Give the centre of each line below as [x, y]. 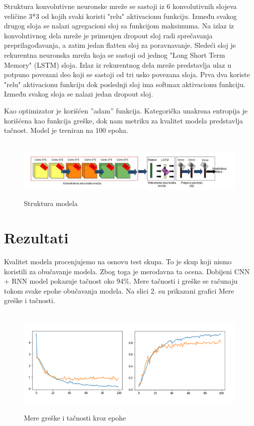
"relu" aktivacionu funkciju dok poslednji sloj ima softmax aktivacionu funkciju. [125, 84]
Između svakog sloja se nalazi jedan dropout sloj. [79, 94]
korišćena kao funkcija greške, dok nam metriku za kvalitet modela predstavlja [124, 120]
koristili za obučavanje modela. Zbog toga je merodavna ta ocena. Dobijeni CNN [127, 271]
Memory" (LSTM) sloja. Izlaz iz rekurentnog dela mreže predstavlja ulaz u [118, 64]
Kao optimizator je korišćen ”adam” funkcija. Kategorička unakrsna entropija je [126, 110]
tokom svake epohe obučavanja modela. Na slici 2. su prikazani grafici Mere [119, 290]
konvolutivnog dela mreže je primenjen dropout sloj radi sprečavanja [108, 35]
